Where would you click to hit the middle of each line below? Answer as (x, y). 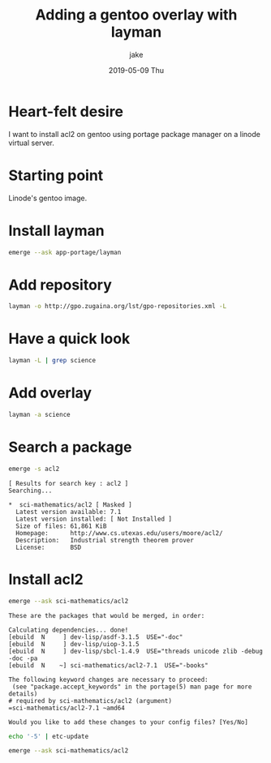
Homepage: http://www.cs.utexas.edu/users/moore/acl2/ (119, 533)
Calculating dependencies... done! (69, 630)
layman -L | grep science (52, 361)
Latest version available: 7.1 (69, 512)
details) (23, 694)
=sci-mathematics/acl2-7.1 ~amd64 (67, 708)
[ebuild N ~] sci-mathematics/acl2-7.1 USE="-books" (108, 665)
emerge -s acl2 (34, 469)
